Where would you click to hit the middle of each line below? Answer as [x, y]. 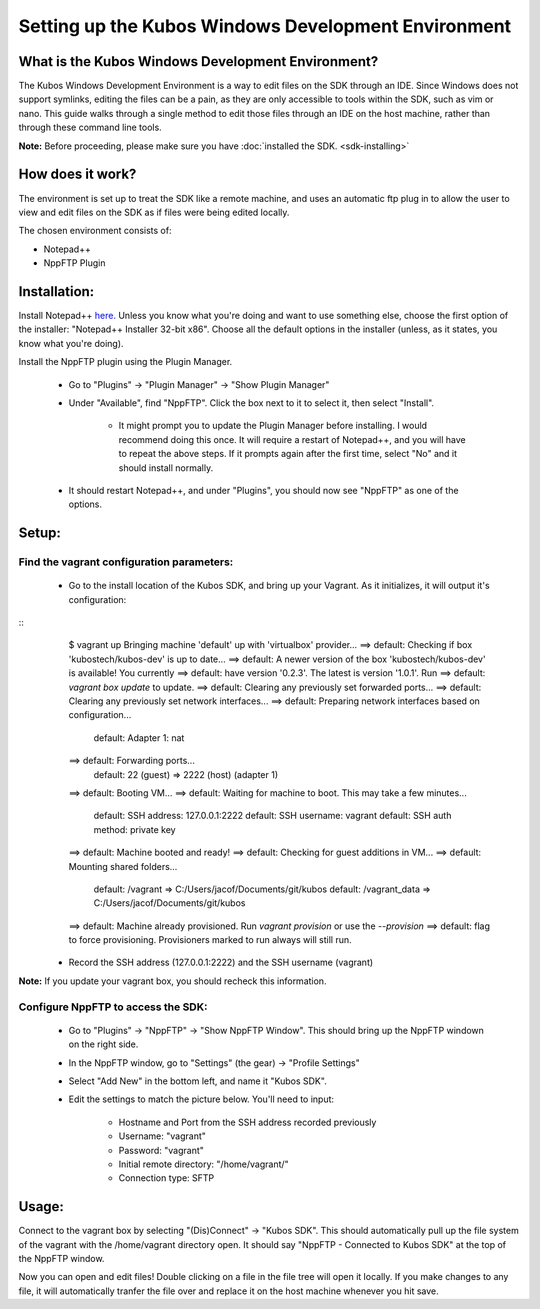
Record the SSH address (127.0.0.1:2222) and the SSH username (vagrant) [221, 962]
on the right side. [103, 1044]
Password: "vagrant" [161, 1150]
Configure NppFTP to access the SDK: [113, 1007]
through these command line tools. [90, 127]
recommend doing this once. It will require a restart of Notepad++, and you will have [292, 439]
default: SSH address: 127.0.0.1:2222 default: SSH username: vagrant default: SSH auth [272, 816]
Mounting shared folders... [123, 866]
